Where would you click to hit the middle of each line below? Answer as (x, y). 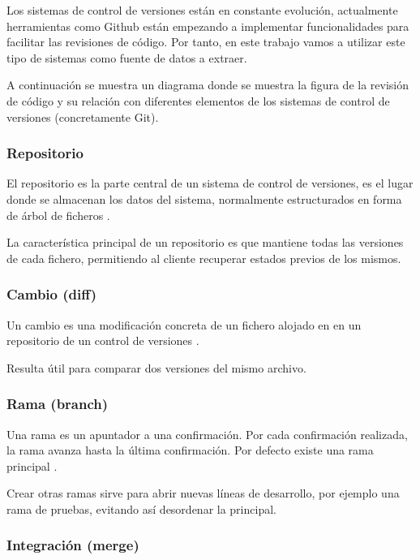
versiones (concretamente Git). (83, 116)
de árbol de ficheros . (58, 215)
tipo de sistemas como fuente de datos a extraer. (127, 57)
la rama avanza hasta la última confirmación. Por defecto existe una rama (190, 450)
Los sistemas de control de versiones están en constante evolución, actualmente (202, 10)
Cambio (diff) (52, 294)
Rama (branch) (58, 404)
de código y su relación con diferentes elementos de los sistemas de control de (198, 100)
